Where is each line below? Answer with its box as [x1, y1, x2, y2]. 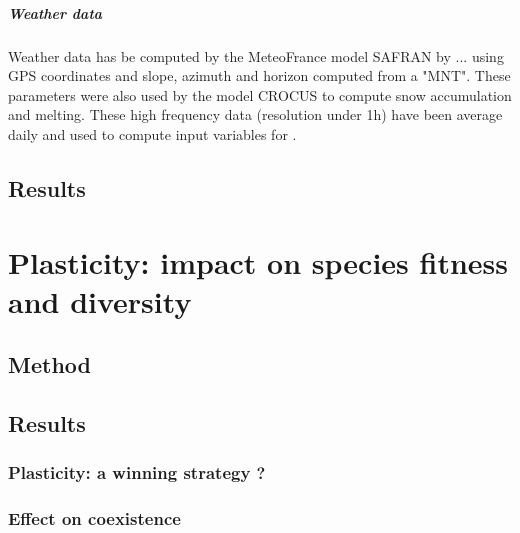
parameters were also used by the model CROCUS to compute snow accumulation [8, 84, 512, 105]
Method [8, 349, 91, 380]
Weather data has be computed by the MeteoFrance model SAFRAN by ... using [8, 45, 504, 66]
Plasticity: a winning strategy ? [8, 460, 266, 485]
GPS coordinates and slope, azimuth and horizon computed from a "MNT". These [8, 65, 511, 86]
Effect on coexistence [8, 506, 181, 531]
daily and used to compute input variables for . [8, 123, 297, 144]
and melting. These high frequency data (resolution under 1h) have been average [8, 104, 503, 125]
